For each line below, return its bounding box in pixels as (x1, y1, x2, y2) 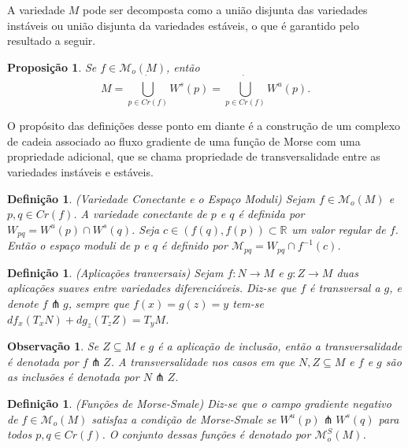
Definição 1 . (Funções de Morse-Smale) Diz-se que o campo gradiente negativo (7, 395, 391, 412)
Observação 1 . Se (7, 338, 99, 354)
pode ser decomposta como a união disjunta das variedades (83, 2, 368, 17)
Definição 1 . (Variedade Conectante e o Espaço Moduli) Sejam (7, 190, 315, 206)
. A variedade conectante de (73, 205, 207, 222)
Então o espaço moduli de (7, 237, 131, 254)
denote (7, 294, 39, 311)
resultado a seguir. (7, 32, 96, 49)
